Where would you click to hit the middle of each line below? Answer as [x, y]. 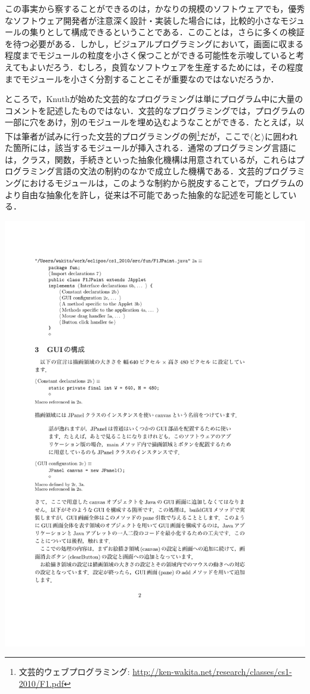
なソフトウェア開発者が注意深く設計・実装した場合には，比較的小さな [142, 20]
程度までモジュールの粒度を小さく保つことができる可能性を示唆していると [151, 55]
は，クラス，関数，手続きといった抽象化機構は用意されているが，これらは [151, 159]
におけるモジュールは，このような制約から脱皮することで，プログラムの [162, 182]
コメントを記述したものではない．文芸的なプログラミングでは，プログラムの [155, 110]
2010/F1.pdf [41, 683]
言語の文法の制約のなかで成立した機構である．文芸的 [159, 171]
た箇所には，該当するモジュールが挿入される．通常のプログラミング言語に [151, 148]
